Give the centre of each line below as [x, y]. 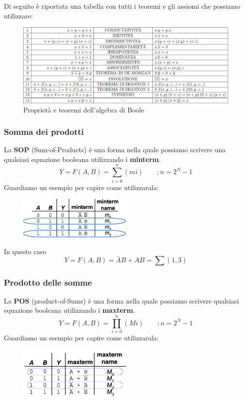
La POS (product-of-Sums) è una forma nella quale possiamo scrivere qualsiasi [122, 300]
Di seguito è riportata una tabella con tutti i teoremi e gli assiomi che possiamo [122, 6]
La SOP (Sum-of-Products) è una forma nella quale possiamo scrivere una [115, 150]
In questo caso [25, 251]
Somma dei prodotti [44, 131]
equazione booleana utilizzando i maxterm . [69, 310]
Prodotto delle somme [48, 282]
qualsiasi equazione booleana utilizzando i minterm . [82, 159]
